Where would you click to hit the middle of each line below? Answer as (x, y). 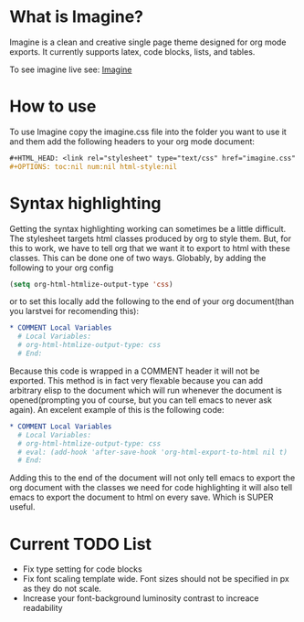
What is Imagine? (77, 17)
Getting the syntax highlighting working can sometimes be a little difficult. (148, 228)
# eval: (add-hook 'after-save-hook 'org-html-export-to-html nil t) (152, 452)
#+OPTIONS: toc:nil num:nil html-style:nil (94, 166)
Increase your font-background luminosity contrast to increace (141, 598)
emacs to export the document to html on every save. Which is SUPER (142, 497)
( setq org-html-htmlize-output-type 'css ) (91, 284)
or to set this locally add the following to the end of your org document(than (152, 301)
